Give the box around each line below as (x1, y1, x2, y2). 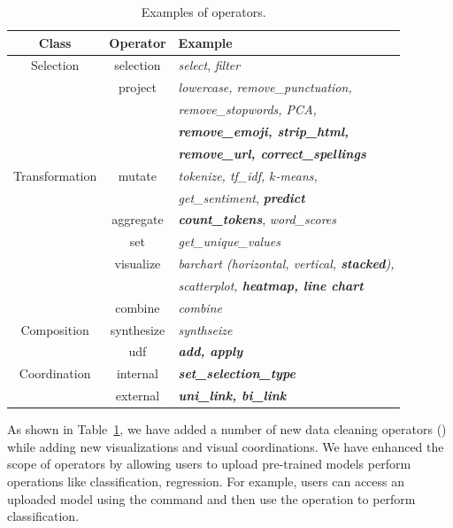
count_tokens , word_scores (178, 210, 336, 229)
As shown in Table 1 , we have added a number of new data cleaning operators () (7, 420, 447, 439)
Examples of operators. (141, 3, 266, 20)
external (115, 386, 160, 405)
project (119, 78, 157, 97)
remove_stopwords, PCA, (178, 100, 317, 119)
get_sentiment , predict (178, 188, 305, 206)
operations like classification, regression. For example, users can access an (7, 471, 405, 490)
